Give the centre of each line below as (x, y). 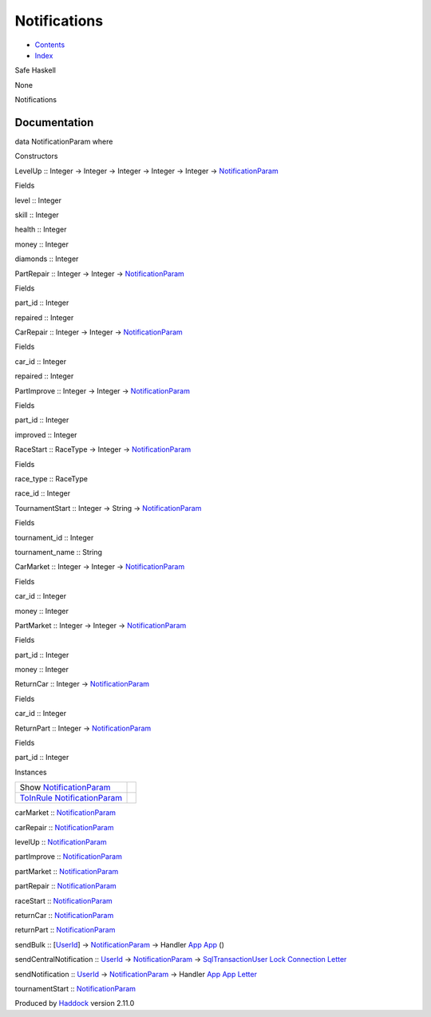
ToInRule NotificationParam (71, 798)
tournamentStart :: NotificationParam (75, 988)
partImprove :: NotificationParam (69, 857)
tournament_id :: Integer (54, 537)
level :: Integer (38, 200)
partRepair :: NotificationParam (66, 886)
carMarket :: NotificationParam (65, 813)
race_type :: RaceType (51, 479)
